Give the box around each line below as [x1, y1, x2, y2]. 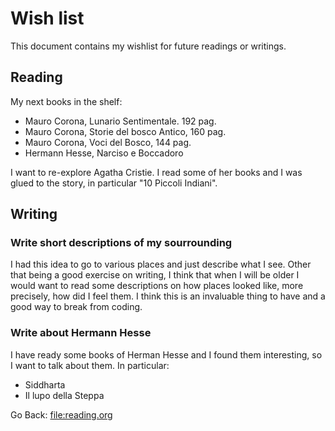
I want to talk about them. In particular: [10, 359, 170, 371]
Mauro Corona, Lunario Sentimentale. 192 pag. [24, 115, 217, 127]
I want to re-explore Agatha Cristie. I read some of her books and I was [10, 166, 303, 178]
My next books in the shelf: [10, 95, 123, 107]
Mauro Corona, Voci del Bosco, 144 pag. [24, 136, 192, 148]
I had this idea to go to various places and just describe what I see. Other [10, 258, 312, 271]
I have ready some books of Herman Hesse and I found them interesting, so [10, 348, 323, 361]
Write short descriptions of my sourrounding [10, 236, 233, 250]
